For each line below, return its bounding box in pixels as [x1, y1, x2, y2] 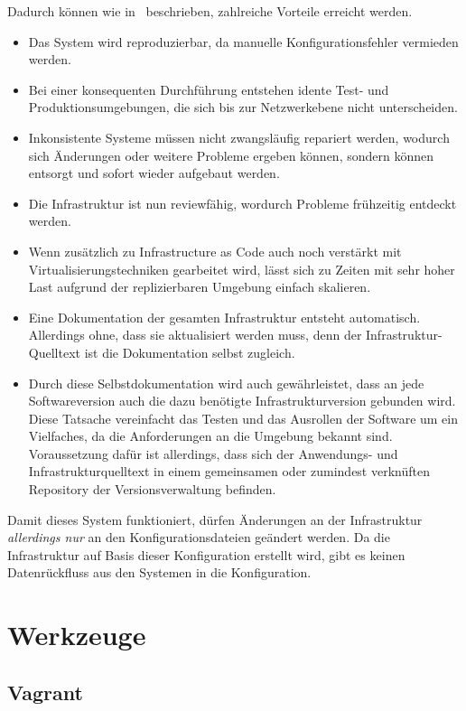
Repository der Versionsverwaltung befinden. [28, 480, 276, 499]
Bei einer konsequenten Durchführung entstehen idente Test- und [28, 80, 389, 98]
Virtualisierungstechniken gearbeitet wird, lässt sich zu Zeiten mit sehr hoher [28, 259, 455, 278]
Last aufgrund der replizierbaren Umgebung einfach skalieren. [28, 277, 371, 296]
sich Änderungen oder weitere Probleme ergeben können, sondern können [28, 145, 434, 164]
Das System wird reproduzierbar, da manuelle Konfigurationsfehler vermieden [28, 32, 459, 51]
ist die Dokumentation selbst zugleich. [84, 342, 295, 361]
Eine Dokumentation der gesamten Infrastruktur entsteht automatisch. [28, 307, 421, 326]
